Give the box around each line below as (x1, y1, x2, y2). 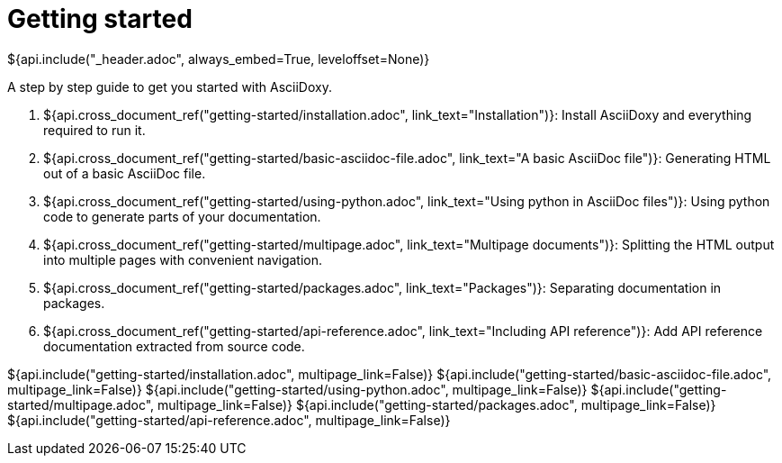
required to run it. (43, 122, 146, 138)
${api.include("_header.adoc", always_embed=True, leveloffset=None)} (7, 50, 430, 67)
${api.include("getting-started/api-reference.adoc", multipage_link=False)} (7, 412, 451, 428)
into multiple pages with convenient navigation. (43, 251, 323, 268)
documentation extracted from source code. (43, 338, 305, 354)
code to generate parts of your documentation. (43, 208, 321, 224)
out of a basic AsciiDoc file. (43, 165, 206, 181)
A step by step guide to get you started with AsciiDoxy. (7, 78, 332, 95)
